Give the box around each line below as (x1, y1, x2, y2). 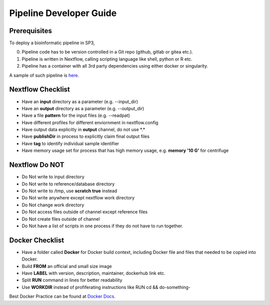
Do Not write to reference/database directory (21, 181, 115, 187)
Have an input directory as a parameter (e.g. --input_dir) (21, 98, 138, 105)
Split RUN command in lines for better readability (21, 277, 122, 283)
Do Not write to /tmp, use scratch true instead (21, 188, 117, 194)
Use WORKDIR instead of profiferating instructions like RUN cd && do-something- (21, 284, 191, 290)
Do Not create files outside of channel (21, 216, 100, 222)
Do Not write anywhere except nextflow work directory (21, 195, 135, 201)
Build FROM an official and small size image (21, 263, 112, 269)
